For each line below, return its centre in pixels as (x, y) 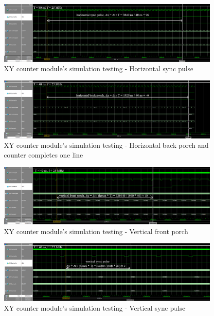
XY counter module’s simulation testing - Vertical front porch (96, 231)
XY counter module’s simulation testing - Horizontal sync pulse (99, 69)
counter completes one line (44, 155)
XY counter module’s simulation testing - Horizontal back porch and (106, 145)
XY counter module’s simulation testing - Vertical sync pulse (95, 308)
